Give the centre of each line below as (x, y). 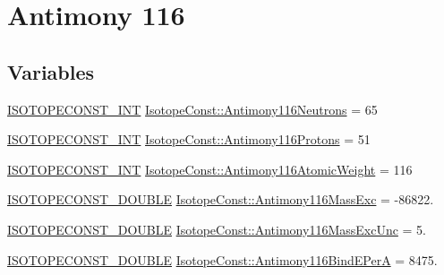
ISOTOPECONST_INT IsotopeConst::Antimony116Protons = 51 (189, 139)
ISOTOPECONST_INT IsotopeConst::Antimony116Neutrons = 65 (192, 109)
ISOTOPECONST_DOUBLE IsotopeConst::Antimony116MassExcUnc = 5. (217, 229)
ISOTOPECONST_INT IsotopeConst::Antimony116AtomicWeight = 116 (210, 169)
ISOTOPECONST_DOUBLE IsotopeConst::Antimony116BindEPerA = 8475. (222, 259)
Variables (51, 71)
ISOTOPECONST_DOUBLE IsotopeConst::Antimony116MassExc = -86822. (221, 199)
